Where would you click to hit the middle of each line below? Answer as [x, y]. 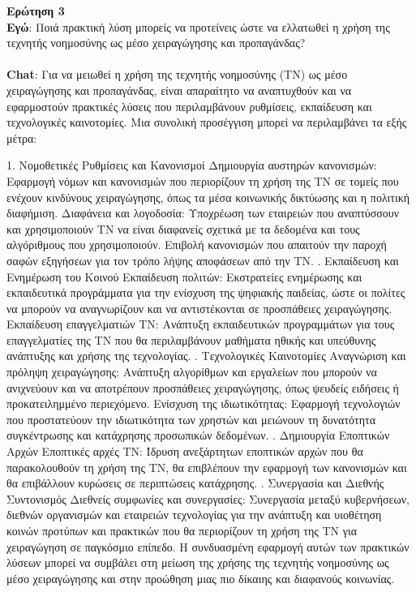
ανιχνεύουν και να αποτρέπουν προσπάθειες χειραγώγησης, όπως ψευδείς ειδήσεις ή [203, 387]
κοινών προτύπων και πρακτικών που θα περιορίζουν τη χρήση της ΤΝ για [182, 530]
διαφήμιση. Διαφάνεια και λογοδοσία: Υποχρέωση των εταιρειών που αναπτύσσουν [203, 213]
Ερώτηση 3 [36, 11]
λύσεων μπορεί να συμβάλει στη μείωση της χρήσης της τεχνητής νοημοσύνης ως [198, 562]
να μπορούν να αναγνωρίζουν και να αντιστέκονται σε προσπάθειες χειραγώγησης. [199, 308]
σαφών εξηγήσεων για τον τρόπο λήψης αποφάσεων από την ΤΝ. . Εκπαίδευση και [203, 260]
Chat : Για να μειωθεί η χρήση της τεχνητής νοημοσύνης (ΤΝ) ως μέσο [177, 74]
